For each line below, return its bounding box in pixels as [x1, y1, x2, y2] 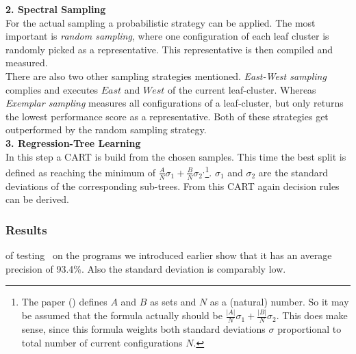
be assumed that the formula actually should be [21, 308, 222, 323]
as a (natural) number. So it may [209, 295, 349, 309]
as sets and [150, 295, 196, 309]
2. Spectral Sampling [5, 2, 106, 16]
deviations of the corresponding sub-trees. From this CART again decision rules [5, 178, 340, 193]
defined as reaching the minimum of [5, 165, 156, 179]
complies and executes [5, 82, 99, 96]
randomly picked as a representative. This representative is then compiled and [5, 42, 333, 56]
